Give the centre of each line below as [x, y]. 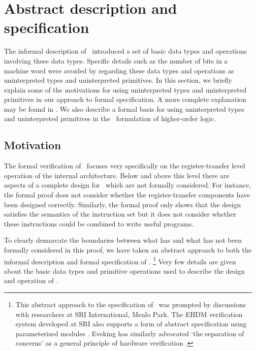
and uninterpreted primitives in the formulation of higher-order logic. [110, 118]
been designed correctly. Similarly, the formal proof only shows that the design [123, 204]
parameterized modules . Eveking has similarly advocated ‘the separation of [130, 333]
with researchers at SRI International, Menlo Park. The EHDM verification [129, 314]
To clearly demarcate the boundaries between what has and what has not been [123, 240]
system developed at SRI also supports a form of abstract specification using [131, 324]
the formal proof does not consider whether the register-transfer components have [127, 195]
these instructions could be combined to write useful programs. [99, 223]
